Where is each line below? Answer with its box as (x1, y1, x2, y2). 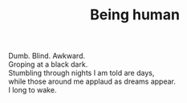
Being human (89, 6, 181, 24)
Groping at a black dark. (8, 60, 88, 69)
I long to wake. (8, 85, 57, 95)
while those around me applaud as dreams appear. (8, 76, 177, 86)
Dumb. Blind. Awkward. (8, 51, 86, 61)
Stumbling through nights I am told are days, (8, 68, 155, 78)
